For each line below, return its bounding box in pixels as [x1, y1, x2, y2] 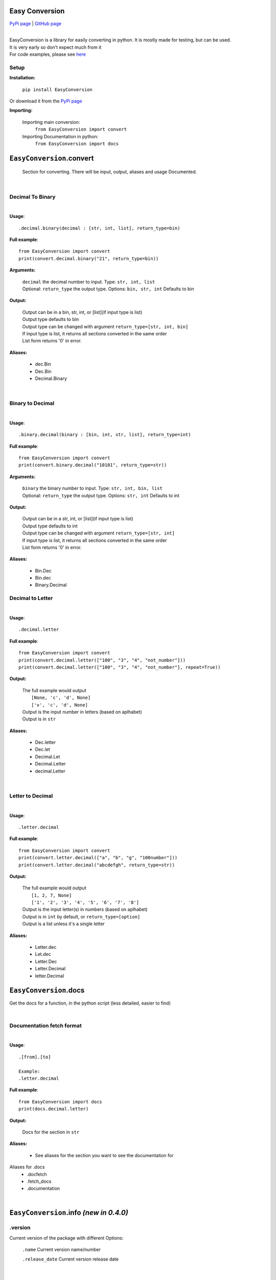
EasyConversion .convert [9, 154, 94, 162]
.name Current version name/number [22, 1247, 101, 1253]
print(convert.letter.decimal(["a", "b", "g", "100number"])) [18, 855, 178, 861]
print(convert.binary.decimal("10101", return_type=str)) [18, 462, 167, 468]
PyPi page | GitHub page [9, 20, 61, 27]
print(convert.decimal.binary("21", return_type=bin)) [18, 255, 159, 261]
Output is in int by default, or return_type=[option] [22, 913, 141, 920]
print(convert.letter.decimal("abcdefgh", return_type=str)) [18, 862, 175, 868]
